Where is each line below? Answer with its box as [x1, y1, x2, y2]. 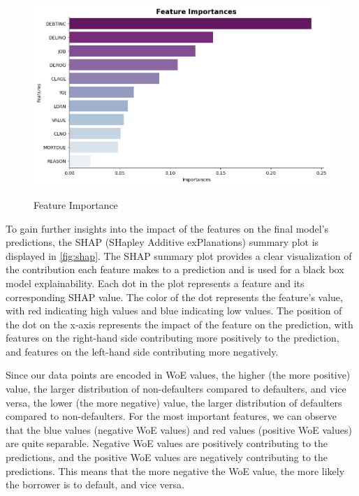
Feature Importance [34, 197, 118, 212]
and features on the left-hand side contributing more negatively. [6, 344, 279, 358]
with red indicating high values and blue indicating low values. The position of [6, 303, 342, 318]
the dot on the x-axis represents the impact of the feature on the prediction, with [6, 316, 353, 331]
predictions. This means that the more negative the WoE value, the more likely [6, 463, 345, 478]
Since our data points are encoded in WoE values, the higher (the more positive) [6, 367, 351, 382]
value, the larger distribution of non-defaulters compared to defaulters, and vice [6, 381, 346, 396]
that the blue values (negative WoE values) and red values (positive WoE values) [6, 422, 352, 437]
